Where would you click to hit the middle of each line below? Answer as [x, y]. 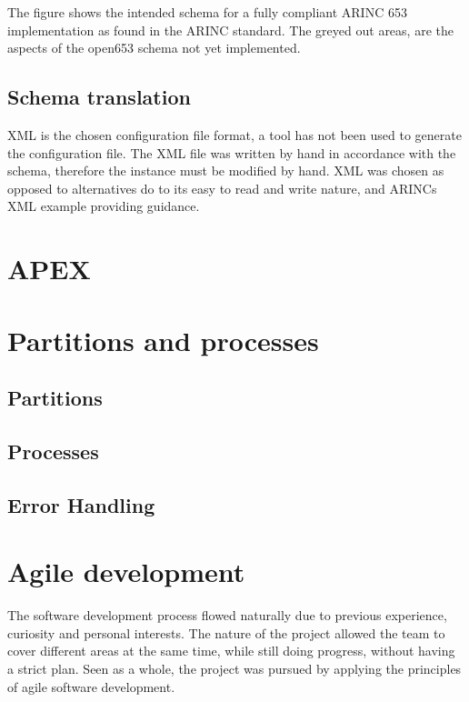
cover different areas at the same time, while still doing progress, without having [231, 651]
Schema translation [99, 97]
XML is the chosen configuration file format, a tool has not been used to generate [234, 134]
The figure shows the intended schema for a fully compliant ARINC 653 [207, 12]
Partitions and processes [163, 340]
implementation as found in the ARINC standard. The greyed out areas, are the [230, 30]
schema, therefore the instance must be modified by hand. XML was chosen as [226, 170]
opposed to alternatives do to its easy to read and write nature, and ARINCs [222, 188]
